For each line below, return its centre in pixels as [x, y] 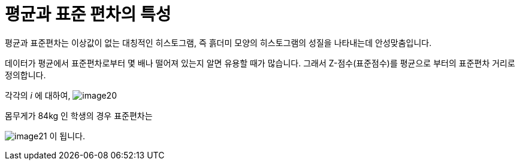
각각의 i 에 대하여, [38, 95]
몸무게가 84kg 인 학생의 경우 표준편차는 [79, 115]
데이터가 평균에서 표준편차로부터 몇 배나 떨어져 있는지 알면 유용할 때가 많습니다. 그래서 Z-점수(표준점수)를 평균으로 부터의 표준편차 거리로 [260, 63]
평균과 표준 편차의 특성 [88, 14]
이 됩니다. [67, 136]
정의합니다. [25, 75]
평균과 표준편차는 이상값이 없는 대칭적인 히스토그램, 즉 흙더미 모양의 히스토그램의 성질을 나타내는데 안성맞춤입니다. [218, 42]
